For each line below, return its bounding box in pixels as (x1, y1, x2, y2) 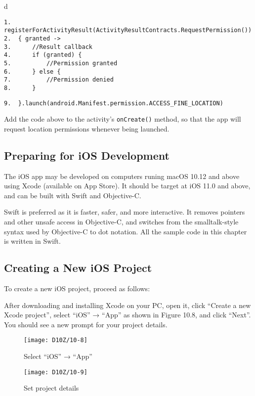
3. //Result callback (4, 43, 92, 50)
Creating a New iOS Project (4, 260, 152, 275)
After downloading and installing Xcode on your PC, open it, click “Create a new (4, 300, 251, 310)
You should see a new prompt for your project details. (4, 319, 168, 329)
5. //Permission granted (4, 59, 118, 67)
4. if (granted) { (4, 51, 82, 59)
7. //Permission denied (4, 76, 114, 84)
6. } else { (4, 68, 61, 75)
